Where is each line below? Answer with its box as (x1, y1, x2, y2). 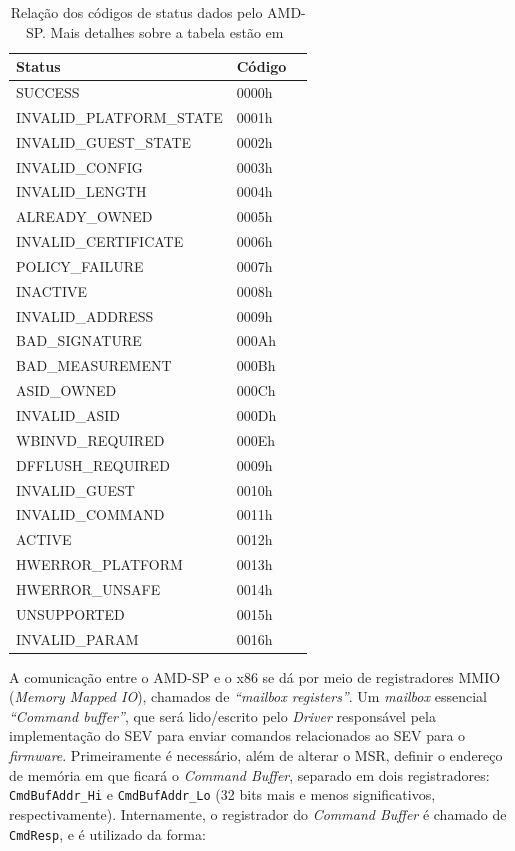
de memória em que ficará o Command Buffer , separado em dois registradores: (9, 764, 490, 785)
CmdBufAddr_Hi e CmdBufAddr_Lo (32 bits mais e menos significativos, (9, 784, 436, 805)
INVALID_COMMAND (16, 504, 165, 525)
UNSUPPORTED (16, 603, 125, 624)
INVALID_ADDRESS (16, 305, 154, 326)
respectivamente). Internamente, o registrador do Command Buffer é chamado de (9, 803, 507, 824)
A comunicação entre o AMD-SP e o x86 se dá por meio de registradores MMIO (9, 666, 501, 687)
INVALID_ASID (16, 405, 121, 425)
